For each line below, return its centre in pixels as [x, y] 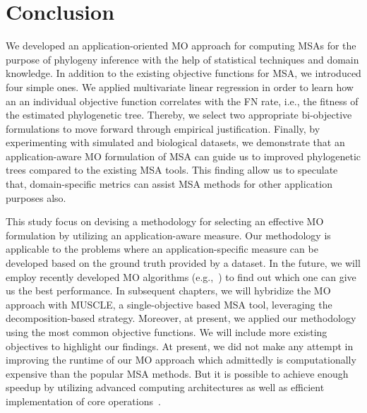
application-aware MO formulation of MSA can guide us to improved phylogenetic [183, 156]
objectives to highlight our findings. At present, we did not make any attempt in [180, 346]
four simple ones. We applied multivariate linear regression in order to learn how [180, 86]
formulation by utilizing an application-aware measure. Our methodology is [168, 235]
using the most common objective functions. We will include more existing [167, 332]
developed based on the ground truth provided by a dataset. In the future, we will [183, 263]
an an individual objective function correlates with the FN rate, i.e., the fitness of [182, 101]
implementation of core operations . [83, 401]
